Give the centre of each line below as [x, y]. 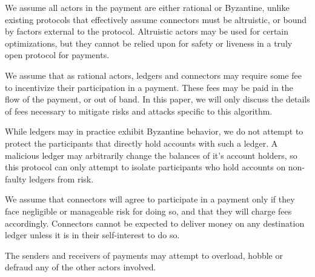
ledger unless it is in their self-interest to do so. [92, 235]
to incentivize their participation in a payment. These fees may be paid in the [149, 87]
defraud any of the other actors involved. [81, 267]
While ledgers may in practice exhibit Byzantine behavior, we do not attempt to [154, 131]
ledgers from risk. [61, 179]
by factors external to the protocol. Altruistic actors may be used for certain [147, 31]
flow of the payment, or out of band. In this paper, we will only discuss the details [157, 99]
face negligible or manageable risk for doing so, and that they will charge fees [148, 211]
